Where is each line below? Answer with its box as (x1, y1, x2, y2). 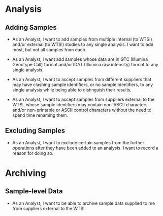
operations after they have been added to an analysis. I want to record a (12, 145, 159, 151)
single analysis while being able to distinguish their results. (12, 87, 131, 92)
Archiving (5, 168, 46, 178)
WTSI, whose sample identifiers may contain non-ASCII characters (12, 102, 148, 107)
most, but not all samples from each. (12, 47, 87, 52)
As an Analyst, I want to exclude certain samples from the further (12, 139, 144, 145)
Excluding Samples (5, 127, 65, 135)
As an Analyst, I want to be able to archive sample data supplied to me (12, 200, 155, 206)
